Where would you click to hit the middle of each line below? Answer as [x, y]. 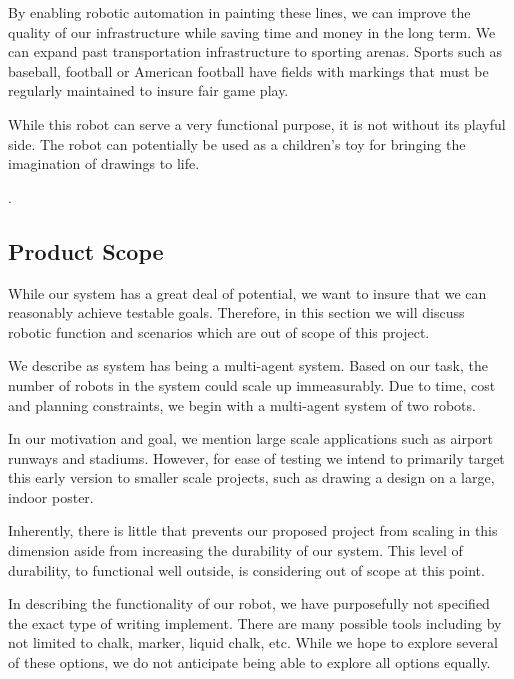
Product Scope [86, 250]
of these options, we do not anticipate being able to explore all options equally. [249, 662]
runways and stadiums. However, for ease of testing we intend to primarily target [256, 457]
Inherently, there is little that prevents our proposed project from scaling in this [253, 530]
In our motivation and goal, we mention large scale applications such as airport [251, 438]
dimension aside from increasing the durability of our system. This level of [235, 550]
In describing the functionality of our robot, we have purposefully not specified [249, 603]
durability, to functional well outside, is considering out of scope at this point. [246, 569]
